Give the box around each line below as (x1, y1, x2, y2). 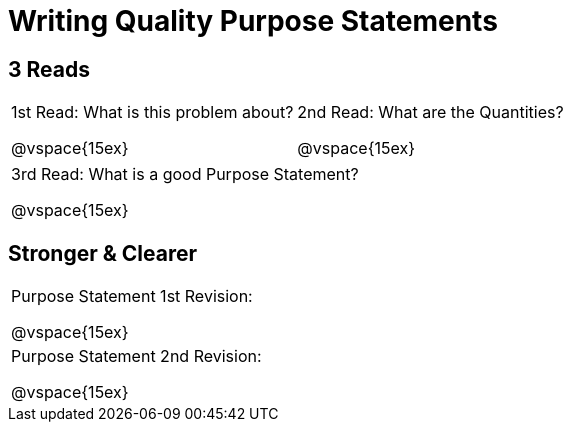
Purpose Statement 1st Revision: (11, 286, 253, 307)
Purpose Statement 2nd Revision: (11, 346, 262, 367)
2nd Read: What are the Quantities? (297, 102, 564, 123)
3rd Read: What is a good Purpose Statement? (11, 164, 359, 185)
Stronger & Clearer (8, 240, 198, 266)
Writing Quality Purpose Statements (8, 4, 498, 38)
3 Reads (8, 56, 90, 82)
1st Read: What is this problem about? (11, 102, 294, 123)
